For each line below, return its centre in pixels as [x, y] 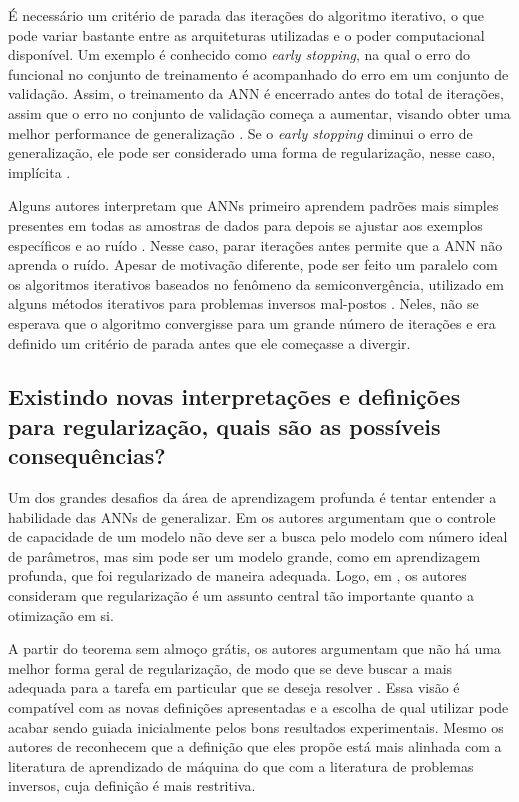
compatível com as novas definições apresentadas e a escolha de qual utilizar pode [258, 707]
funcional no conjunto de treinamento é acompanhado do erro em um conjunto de [258, 73]
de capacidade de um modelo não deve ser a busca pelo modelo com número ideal [258, 536]
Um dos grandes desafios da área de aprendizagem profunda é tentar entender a [252, 497]
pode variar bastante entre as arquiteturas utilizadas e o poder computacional [246, 34]
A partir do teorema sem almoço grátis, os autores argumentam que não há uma [254, 648]
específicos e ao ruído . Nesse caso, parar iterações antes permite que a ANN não [255, 244]
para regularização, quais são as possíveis [224, 425]
